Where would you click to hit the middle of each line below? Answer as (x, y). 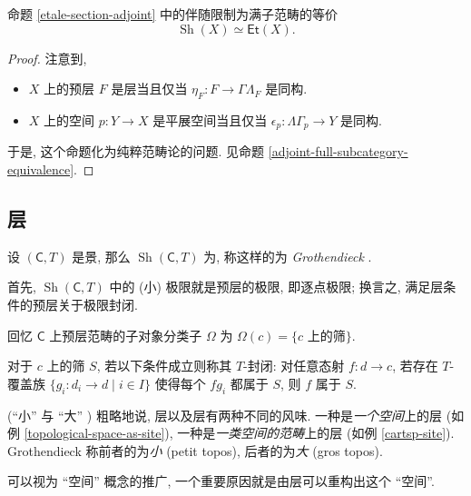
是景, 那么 (101, 256)
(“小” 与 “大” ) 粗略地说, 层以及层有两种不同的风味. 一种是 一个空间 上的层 (225, 415)
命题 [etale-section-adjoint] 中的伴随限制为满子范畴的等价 (173, 14)
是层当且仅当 (149, 89)
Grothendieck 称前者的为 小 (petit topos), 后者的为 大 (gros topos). (195, 450)
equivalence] (41, 169)
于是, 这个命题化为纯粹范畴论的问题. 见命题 (136, 151)
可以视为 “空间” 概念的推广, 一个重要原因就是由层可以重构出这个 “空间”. (221, 481)
